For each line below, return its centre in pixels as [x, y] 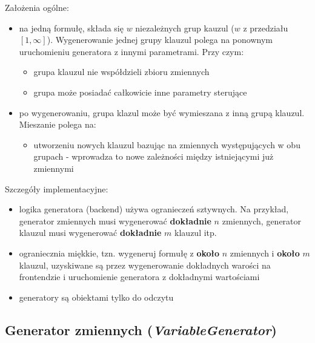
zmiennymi [54, 168]
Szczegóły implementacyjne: [57, 188]
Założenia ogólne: [37, 7]
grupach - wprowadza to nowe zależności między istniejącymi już [154, 156]
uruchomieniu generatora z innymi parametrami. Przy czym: [131, 51]
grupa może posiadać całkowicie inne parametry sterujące [140, 92]
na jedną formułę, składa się [71, 28]
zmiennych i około [265, 253]
